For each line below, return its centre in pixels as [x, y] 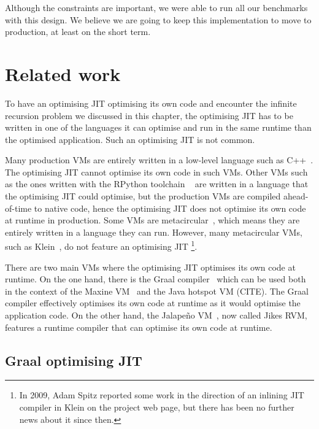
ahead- [296, 196]
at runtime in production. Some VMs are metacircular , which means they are [152, 220]
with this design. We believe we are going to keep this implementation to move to [158, 19]
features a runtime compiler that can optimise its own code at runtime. [139, 327]
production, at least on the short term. [78, 32]
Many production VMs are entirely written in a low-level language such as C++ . [159, 160]
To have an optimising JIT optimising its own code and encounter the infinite [151, 103]
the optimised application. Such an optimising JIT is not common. [130, 139]
